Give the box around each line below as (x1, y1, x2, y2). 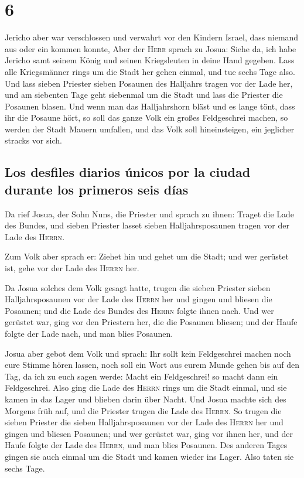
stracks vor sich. (5, 134, 62, 146)
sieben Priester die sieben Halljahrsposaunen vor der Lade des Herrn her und (5, 416, 283, 428)
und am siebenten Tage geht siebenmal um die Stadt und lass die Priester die (5, 88, 283, 101)
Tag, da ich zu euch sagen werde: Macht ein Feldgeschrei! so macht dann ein (5, 370, 278, 382)
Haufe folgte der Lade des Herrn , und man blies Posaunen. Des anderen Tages (5, 439, 288, 451)
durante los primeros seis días (5, 180, 189, 198)
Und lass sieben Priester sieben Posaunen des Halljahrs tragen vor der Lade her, (5, 77, 293, 89)
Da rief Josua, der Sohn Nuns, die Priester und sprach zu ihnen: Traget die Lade (5, 207, 295, 220)
